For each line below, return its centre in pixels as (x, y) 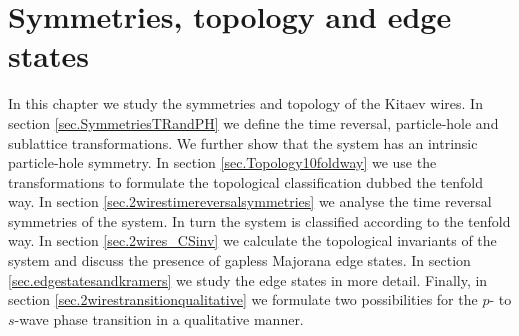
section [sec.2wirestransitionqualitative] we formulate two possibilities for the (243, 299)
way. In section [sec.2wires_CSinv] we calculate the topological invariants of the (252, 240)
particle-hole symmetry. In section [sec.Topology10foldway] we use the (222, 162)
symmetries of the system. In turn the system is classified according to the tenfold (259, 220)
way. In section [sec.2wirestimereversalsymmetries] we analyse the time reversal (250, 201)
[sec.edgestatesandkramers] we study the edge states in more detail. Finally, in (248, 279)
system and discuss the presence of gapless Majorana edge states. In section (239, 260)
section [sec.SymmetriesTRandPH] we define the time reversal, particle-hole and (253, 122)
